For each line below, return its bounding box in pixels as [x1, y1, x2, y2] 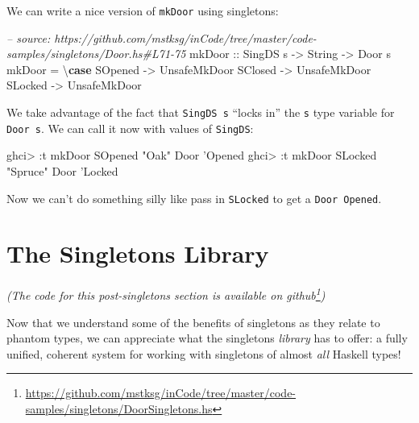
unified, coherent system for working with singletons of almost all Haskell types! [6, 345, 401, 362]
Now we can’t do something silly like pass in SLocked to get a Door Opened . [6, 189, 382, 206]
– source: [6, 29, 51, 46]
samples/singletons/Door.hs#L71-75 [6, 45, 186, 62]
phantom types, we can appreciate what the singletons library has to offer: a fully [6, 330, 408, 346]
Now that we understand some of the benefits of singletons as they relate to [6, 313, 380, 330]
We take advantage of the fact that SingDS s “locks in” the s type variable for [6, 104, 395, 121]
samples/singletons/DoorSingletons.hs [25, 400, 213, 417]
